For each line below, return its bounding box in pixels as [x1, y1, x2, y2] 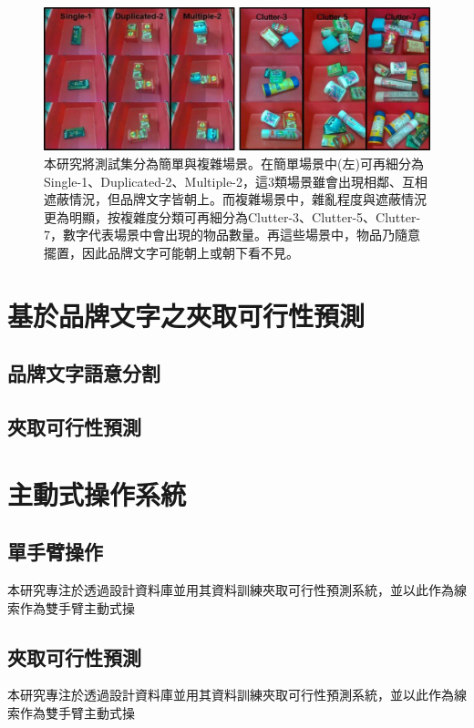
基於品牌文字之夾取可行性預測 [7, 296, 366, 333]
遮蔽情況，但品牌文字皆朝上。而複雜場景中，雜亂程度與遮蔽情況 [44, 190, 427, 209]
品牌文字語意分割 [7, 359, 160, 387]
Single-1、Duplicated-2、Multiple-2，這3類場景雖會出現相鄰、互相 [44, 171, 428, 190]
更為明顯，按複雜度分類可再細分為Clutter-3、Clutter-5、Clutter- [44, 207, 421, 226]
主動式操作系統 [7, 475, 187, 512]
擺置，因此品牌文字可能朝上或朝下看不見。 [44, 242, 299, 261]
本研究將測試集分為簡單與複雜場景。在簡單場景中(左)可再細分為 [44, 153, 424, 172]
